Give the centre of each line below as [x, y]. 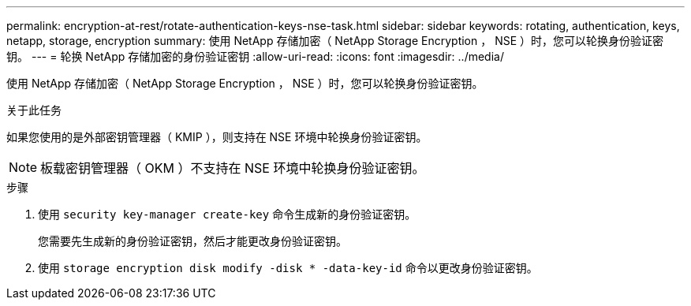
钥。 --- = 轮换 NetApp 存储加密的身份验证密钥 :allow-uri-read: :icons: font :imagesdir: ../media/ [255, 56]
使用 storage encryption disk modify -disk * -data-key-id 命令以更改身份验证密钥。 [288, 268]
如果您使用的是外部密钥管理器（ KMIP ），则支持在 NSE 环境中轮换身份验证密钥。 [217, 137]
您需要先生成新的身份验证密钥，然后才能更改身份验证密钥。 [192, 241]
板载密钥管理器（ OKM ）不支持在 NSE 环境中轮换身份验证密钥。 [233, 168]
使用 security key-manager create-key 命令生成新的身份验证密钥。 [227, 214]
